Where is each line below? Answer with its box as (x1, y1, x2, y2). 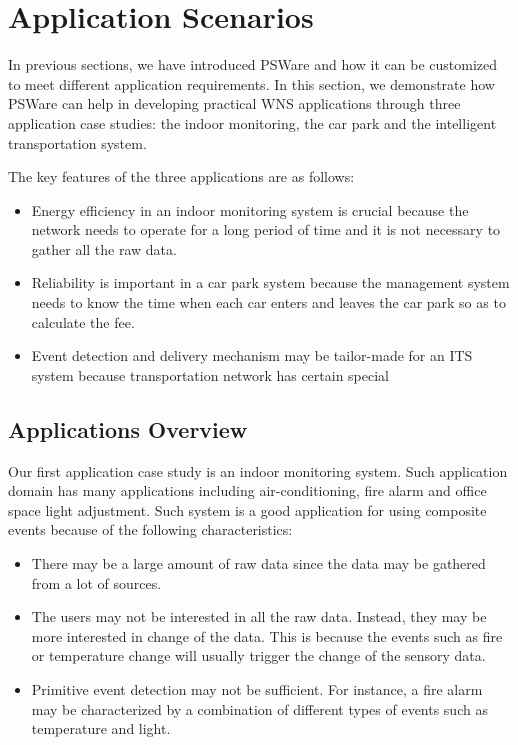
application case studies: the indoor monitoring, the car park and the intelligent (8, 112, 497, 133)
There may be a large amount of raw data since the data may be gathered (31, 553, 486, 574)
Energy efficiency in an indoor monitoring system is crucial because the (31, 199, 469, 220)
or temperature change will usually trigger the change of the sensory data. (31, 645, 486, 666)
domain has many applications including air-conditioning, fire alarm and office (8, 480, 487, 501)
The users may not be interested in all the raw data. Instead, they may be (31, 606, 487, 627)
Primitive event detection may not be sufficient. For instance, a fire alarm (31, 678, 483, 699)
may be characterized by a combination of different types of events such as (31, 698, 488, 719)
